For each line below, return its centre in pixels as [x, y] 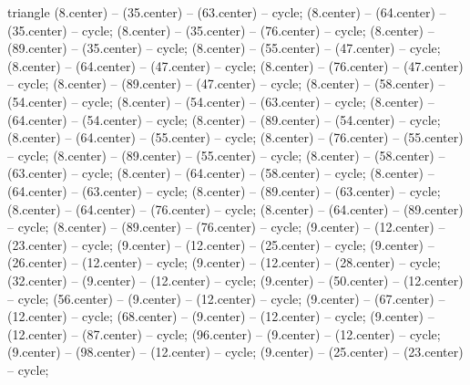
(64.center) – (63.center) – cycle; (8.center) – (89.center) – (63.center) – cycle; [224, 190]
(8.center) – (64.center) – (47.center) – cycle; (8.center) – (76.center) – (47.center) [235, 65]
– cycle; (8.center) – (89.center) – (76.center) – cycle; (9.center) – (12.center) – [226, 227]
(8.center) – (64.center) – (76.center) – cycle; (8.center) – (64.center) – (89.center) [235, 208]
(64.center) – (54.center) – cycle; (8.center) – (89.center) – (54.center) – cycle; [224, 119]
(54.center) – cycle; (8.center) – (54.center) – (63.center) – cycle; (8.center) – [221, 101]
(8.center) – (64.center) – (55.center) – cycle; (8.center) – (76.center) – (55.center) [235, 137]
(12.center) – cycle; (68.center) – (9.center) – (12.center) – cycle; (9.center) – [221, 316]
